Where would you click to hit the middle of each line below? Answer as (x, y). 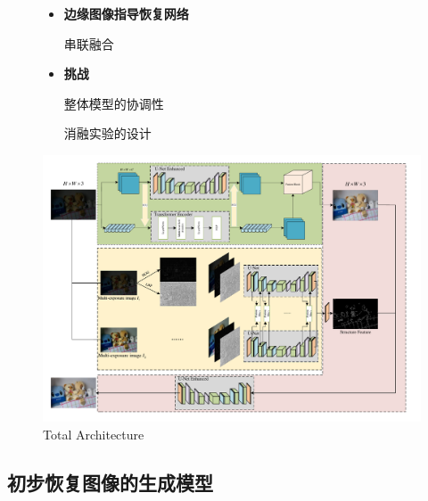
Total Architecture (94, 434)
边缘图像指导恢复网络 (126, 13)
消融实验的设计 (107, 133)
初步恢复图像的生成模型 (110, 482)
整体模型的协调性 (114, 103)
